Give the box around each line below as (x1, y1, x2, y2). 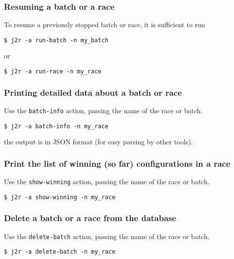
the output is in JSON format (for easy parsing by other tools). (4, 137, 193, 147)
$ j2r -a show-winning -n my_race (4, 193, 116, 201)
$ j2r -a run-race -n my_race (4, 68, 102, 75)
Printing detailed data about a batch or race (4, 86, 182, 98)
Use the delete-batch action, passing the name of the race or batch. (4, 231, 210, 241)
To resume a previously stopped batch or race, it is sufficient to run (4, 19, 205, 30)
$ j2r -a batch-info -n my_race (4, 122, 108, 130)
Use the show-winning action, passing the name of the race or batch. (4, 176, 210, 187)
